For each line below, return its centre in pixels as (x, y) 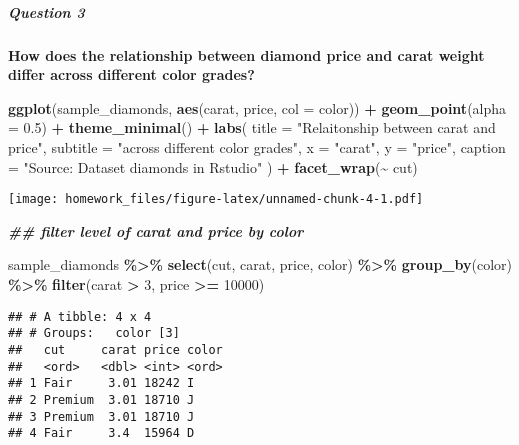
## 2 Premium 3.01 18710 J (101, 399)
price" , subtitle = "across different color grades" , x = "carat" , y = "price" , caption (257, 146)
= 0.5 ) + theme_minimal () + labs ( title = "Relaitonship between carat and (252, 127)
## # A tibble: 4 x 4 (80, 316)
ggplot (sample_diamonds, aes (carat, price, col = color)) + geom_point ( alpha (257, 107)
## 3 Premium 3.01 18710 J (101, 416)
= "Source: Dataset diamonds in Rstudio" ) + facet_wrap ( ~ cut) (213, 166)
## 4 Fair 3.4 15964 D (101, 433)
